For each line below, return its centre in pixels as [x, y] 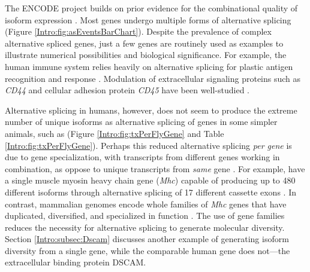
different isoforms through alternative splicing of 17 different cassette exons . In [151, 192]
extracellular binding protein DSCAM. [76, 262]
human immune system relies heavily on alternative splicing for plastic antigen [149, 66]
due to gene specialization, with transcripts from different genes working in [142, 157]
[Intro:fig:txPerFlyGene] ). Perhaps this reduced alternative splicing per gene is [148, 145]
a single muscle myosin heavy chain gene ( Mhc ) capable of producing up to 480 [150, 180]
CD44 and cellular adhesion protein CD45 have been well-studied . [127, 90]
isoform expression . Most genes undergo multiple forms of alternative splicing [148, 19]
